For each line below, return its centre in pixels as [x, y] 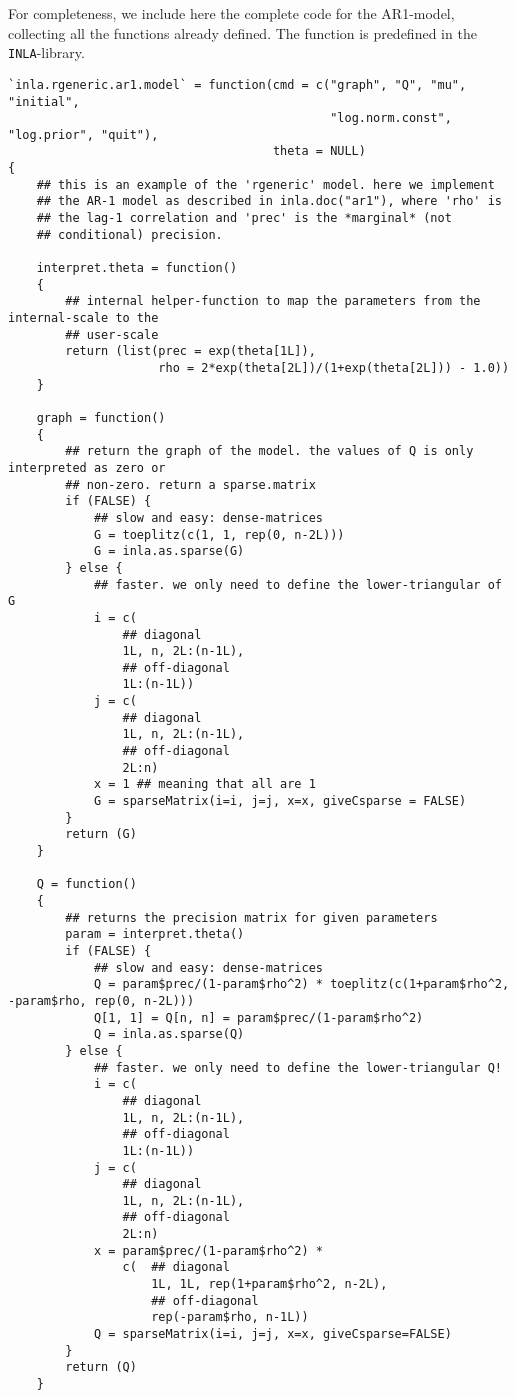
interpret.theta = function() [137, 268]
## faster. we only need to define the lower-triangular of [297, 584]
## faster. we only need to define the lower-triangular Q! [297, 1067]
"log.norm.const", [391, 118]
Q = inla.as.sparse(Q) [169, 1034]
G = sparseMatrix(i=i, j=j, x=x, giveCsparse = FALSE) [280, 801]
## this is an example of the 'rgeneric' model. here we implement [265, 184]
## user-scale [112, 334]
